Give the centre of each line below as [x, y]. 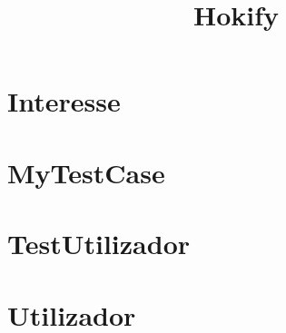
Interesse [64, 101]
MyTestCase [86, 172]
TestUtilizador [99, 244]
